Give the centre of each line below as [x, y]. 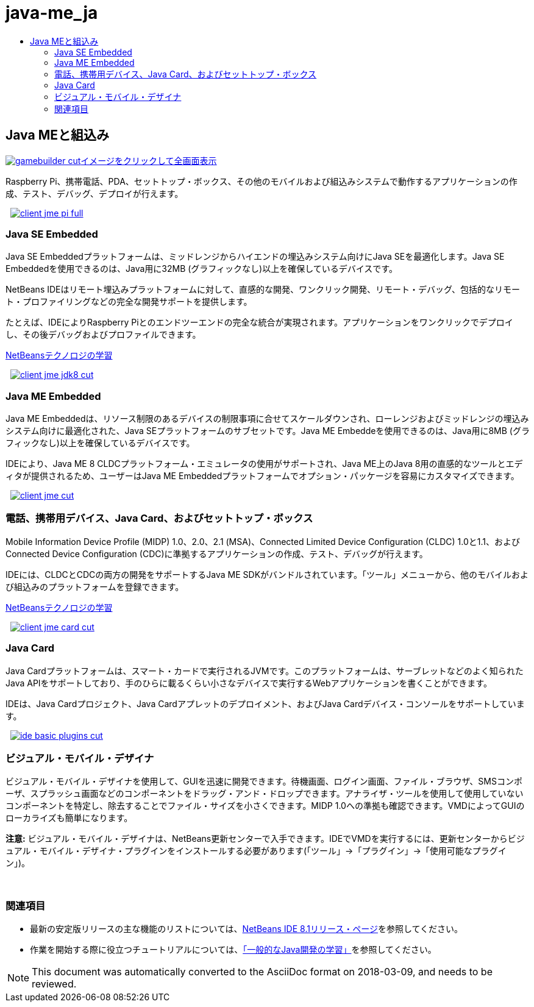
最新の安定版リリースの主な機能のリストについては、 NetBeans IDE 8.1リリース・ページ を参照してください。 [247, 929]
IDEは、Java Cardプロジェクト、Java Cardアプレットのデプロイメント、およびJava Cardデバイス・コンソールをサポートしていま [265, 703]
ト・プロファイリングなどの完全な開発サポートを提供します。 [129, 302]
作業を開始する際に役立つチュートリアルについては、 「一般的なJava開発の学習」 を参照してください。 [233, 950]
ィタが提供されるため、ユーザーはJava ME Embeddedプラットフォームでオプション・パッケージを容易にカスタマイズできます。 [262, 476]
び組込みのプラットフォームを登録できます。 [95, 586]
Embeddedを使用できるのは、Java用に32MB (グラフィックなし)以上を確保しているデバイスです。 [201, 269]
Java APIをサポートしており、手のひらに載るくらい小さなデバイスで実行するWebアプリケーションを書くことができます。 [249, 683]
